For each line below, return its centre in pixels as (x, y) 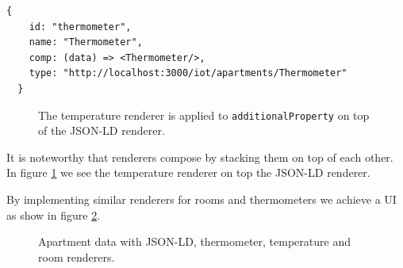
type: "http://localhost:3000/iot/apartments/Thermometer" (188, 73)
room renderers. (77, 257)
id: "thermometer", (80, 27)
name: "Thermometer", (86, 42)
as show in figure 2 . (54, 214)
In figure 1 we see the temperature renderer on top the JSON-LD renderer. (188, 172)
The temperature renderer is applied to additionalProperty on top (204, 115)
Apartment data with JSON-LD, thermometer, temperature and (194, 241)
